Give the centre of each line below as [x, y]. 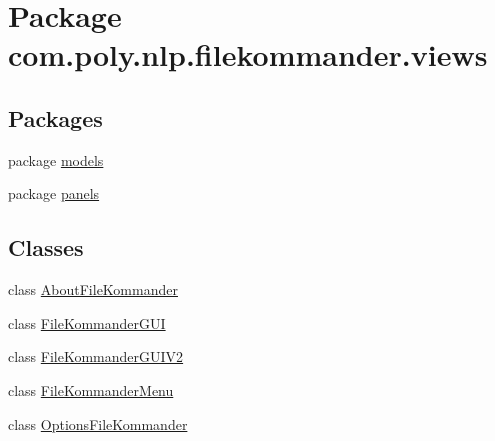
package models [56, 159]
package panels [54, 193]
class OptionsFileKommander [98, 423]
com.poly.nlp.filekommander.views [248, 54]
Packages [55, 117]
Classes [46, 247]
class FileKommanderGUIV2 [96, 356]
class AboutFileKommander [93, 289]
